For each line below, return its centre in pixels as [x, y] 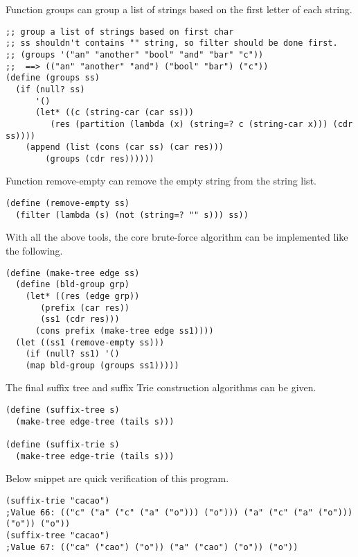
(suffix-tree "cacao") [58, 535]
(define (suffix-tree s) [63, 410]
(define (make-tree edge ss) [73, 273]
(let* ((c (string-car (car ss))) [115, 113]
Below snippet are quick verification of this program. [117, 478]
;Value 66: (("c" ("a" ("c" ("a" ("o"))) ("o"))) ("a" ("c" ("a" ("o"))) [179, 512]
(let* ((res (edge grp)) [82, 296]
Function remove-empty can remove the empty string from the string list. [161, 181]
